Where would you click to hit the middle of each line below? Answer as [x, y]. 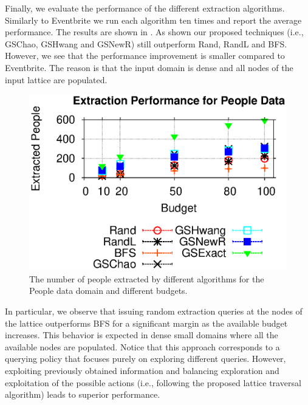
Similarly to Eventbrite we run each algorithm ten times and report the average [153, 20]
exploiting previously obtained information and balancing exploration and [142, 370]
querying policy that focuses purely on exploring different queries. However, [145, 359]
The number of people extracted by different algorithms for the [147, 278]
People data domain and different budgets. [108, 291]
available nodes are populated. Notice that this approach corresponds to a [142, 346]
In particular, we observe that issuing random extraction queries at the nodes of [154, 311]
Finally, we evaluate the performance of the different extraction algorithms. [145, 8]
